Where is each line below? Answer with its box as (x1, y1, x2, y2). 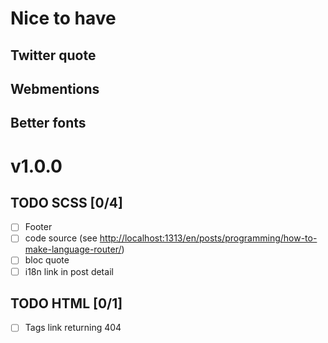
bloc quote (24, 254, 70, 266)
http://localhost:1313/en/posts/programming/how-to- (99, 232, 318, 244)
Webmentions (10, 80, 100, 97)
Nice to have (10, 7, 117, 30)
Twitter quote (10, 47, 97, 64)
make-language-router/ (24, 243, 122, 256)
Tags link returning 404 (24, 322, 122, 334)
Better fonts (10, 115, 87, 132)
